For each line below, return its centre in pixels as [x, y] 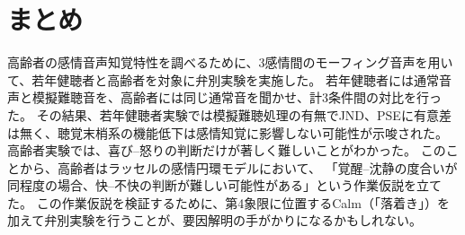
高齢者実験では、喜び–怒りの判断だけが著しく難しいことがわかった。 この [227, 150]
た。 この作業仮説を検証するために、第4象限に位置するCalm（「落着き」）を [228, 202]
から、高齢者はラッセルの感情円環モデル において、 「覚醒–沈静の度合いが [238, 167]
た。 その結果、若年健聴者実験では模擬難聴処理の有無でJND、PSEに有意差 [229, 114]
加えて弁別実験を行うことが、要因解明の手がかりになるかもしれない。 [215, 220]
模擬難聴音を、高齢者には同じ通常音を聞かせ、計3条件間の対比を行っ [237, 97]
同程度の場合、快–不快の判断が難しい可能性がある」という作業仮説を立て [224, 185]
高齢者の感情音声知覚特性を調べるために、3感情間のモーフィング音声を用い [230, 62]
